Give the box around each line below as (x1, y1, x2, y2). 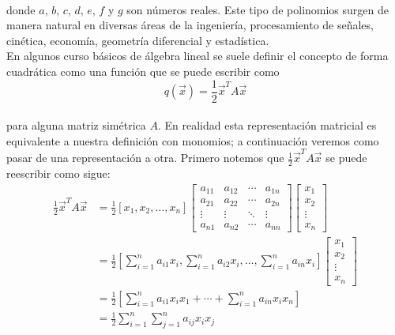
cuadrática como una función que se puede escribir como (6, 62, 280, 79)
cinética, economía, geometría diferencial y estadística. (6, 32, 269, 48)
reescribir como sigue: (6, 164, 111, 181)
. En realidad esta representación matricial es (157, 117, 377, 134)
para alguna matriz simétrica (6, 117, 146, 134)
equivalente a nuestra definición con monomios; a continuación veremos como (6, 132, 379, 149)
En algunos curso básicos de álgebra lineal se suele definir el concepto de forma (6, 47, 389, 64)
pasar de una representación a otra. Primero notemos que (6, 149, 284, 166)
